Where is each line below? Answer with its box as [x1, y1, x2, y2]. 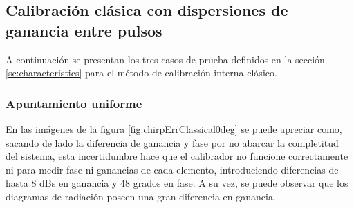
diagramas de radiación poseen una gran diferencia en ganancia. [6, 189, 276, 203]
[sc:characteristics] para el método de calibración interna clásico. [6, 65, 277, 80]
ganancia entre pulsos [6, 19, 162, 41]
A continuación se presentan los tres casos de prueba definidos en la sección [6, 52, 325, 66]
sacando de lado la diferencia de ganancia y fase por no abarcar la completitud [6, 135, 339, 149]
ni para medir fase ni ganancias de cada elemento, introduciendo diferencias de [6, 162, 339, 176]
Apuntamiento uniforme [6, 94, 142, 112]
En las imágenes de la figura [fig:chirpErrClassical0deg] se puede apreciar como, [6, 122, 342, 136]
